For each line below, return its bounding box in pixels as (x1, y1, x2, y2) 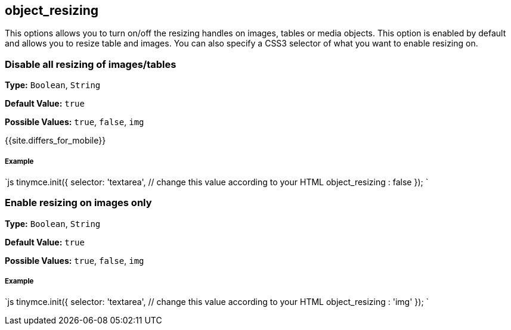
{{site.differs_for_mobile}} (5, 135, 106, 146)
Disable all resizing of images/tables (5, 58, 176, 70)
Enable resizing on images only (5, 197, 152, 209)
